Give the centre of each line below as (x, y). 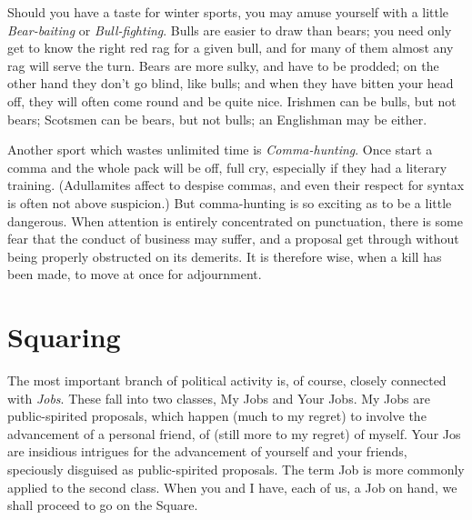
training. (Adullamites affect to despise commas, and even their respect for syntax (236, 185)
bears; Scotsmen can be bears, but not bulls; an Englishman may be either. (217, 119)
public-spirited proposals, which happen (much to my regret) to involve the (217, 416)
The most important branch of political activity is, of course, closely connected (227, 380)
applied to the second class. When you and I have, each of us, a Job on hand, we (232, 487)
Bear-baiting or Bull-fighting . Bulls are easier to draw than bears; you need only (230, 30)
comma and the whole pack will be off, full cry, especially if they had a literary (227, 167)
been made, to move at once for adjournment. (135, 274)
